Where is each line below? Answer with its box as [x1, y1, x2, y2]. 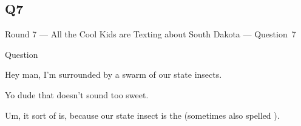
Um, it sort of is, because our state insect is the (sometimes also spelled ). [5, 109, 280, 121]
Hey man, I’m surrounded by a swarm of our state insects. [5, 68, 222, 81]
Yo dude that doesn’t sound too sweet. [5, 88, 149, 101]
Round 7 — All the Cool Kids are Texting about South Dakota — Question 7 [5, 28, 296, 40]
